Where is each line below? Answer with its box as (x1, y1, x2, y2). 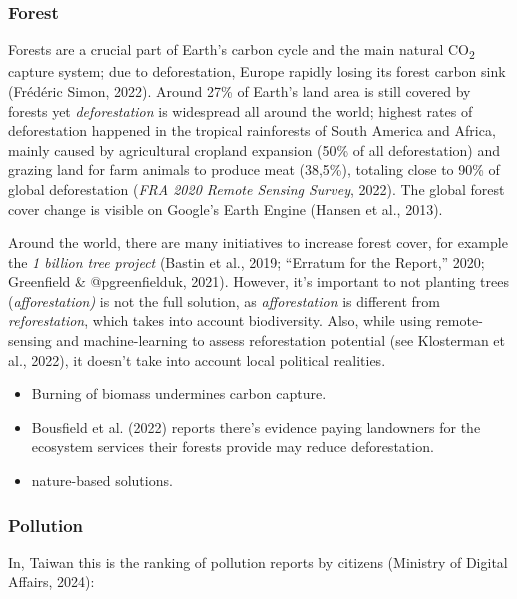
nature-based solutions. (31, 470, 173, 491)
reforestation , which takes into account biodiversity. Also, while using (8, 310, 432, 331)
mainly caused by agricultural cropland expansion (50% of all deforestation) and (8, 139, 500, 160)
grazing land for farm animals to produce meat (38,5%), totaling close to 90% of (8, 159, 500, 180)
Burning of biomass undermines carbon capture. (31, 383, 327, 404)
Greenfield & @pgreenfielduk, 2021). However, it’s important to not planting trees (8, 271, 509, 292)
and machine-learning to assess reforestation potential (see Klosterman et (56, 330, 506, 351)
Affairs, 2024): (8, 571, 95, 592)
